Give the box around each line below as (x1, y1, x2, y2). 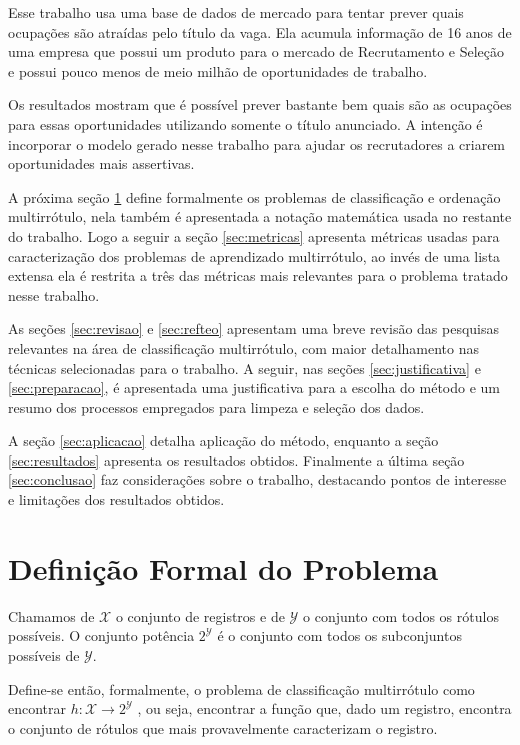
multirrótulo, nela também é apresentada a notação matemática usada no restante (8, 206, 512, 227)
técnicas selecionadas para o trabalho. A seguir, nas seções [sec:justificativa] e (8, 357, 481, 378)
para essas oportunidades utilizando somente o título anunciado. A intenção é (8, 113, 483, 134)
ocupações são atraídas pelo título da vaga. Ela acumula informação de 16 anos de (8, 21, 512, 42)
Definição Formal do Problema (8, 547, 439, 588)
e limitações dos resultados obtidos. (8, 489, 225, 510)
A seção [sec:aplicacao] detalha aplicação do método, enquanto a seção (8, 430, 439, 451)
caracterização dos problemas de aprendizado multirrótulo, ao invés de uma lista (8, 245, 501, 266)
